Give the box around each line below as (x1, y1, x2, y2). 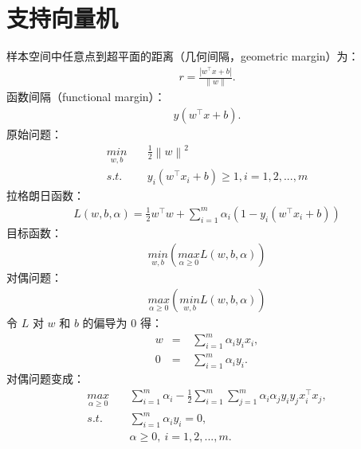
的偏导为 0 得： (82, 314, 163, 330)
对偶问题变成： (6, 370, 84, 387)
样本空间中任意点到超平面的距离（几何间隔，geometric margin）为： (6, 48, 359, 64)
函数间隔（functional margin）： (6, 88, 166, 105)
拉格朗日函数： (6, 187, 84, 204)
